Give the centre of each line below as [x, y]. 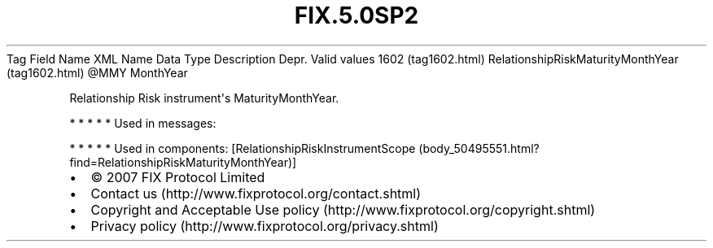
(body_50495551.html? [479, 148]
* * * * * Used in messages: [143, 123]
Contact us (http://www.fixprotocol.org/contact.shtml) [256, 193]
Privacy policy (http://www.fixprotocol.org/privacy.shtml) [265, 226]
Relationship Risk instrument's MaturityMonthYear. [204, 98]
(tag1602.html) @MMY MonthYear [97, 72]
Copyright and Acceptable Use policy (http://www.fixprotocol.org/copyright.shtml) [343, 209]
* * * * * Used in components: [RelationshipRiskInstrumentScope [243, 148]
